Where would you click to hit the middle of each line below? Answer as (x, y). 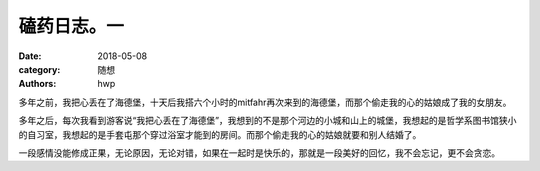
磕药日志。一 (71, 26)
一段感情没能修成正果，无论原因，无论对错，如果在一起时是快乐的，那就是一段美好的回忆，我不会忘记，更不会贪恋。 (259, 152)
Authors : (37, 84)
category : (39, 69)
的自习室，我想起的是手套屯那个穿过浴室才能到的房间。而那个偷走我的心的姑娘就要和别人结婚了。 (220, 134)
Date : (30, 56)
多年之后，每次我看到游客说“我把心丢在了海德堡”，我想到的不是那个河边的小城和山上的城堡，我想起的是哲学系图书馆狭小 (267, 121)
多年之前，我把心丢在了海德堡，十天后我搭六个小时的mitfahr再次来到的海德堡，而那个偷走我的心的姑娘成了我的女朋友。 (265, 102)
